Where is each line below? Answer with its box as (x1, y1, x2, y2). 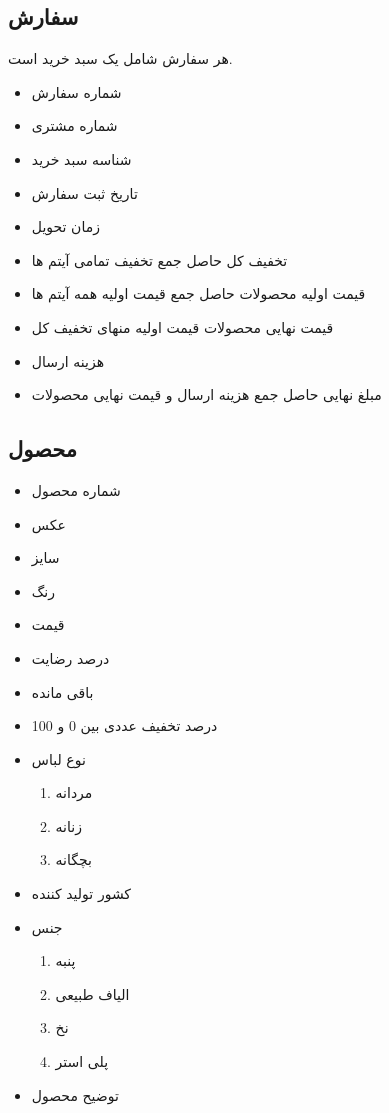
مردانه (55, 782, 93, 803)
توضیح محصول (31, 1084, 119, 1105)
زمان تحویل (31, 216, 100, 237)
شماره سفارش (31, 81, 122, 102)
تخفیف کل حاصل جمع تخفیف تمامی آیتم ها (31, 249, 288, 270)
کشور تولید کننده (31, 883, 132, 904)
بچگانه (55, 849, 92, 870)
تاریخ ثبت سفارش (31, 182, 138, 203)
